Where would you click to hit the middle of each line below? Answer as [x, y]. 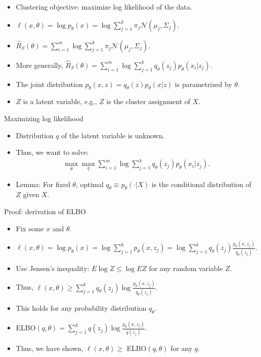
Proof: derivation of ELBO [45, 211]
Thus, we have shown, [49, 348]
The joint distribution [49, 84]
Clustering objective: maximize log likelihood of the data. [104, 7]
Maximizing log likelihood [44, 118]
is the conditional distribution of [202, 184]
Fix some [30, 228]
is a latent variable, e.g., [60, 101]
